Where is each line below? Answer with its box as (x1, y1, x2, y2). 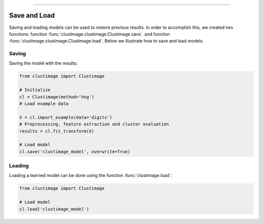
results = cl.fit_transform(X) (19, 128, 95, 134)
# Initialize (19, 87, 51, 93)
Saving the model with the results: (9, 60, 78, 66)
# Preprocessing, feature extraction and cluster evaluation (19, 121, 169, 127)
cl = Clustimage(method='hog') (19, 94, 95, 100)
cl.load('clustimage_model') (19, 206, 89, 212)
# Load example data (19, 101, 68, 106)
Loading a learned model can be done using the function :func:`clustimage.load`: (9, 173, 172, 179)
